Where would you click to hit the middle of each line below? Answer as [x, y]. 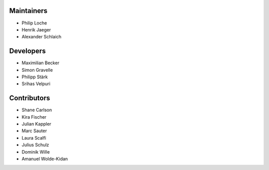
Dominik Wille [36, 152]
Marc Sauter [34, 131]
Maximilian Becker [41, 63]
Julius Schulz [35, 145]
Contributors [30, 98]
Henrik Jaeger [36, 29]
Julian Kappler [37, 124]
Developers [27, 51]
